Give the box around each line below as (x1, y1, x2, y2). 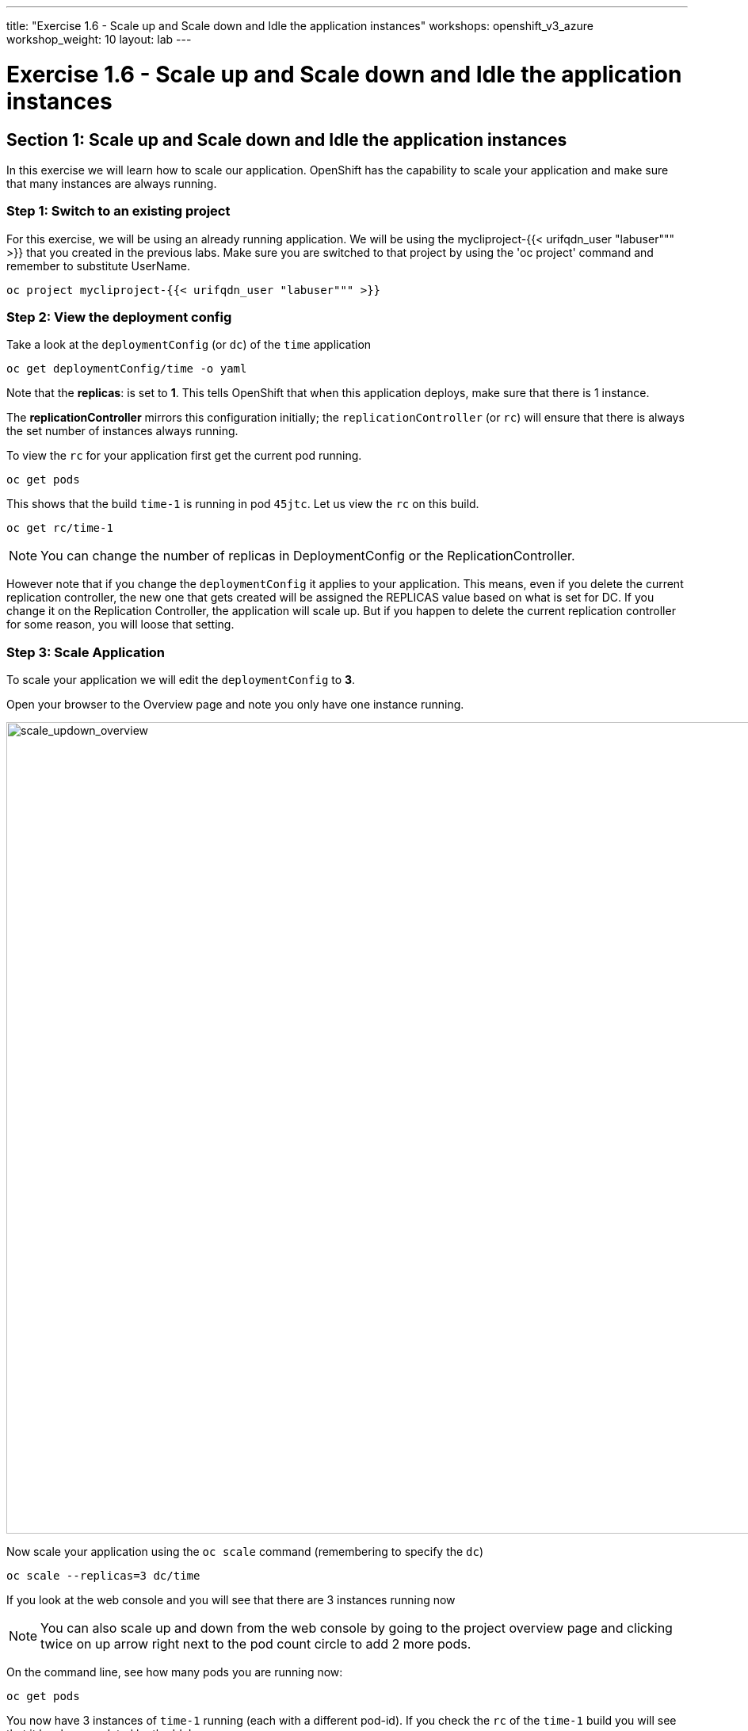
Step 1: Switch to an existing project (6, 203, 231, 220)
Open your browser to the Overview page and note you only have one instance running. (6, 697, 464, 712)
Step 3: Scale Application (6, 644, 166, 660)
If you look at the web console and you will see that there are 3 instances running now (6, 1593, 456, 1607)
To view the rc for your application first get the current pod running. (6, 449, 362, 463)
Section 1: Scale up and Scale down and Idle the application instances (6, 129, 567, 150)
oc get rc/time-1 (6, 522, 113, 535)
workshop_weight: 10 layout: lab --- (6, 32, 192, 46)
